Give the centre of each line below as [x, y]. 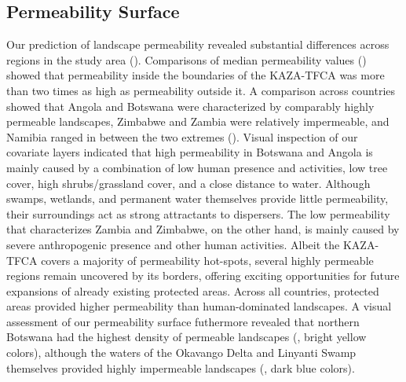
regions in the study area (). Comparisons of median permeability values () [187, 59]
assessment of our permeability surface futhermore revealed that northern [183, 321]
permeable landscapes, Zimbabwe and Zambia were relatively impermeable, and [198, 121]
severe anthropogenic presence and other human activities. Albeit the [173, 244]
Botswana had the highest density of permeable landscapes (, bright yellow [187, 337]
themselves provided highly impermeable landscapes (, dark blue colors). [181, 367]
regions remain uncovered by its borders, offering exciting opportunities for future [203, 275]
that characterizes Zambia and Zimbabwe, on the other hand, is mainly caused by [203, 229]
